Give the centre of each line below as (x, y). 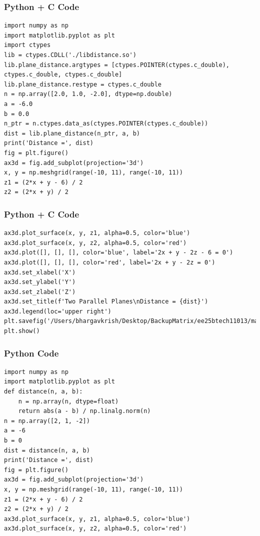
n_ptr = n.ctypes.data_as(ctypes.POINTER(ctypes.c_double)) (106, 124)
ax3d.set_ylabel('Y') (40, 282)
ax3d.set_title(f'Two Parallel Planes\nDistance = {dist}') (106, 302)
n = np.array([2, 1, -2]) (47, 421)
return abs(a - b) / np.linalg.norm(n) (84, 411)
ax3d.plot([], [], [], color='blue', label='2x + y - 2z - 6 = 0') (119, 253)
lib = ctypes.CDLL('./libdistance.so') (70, 55)
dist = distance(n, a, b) (47, 450)
